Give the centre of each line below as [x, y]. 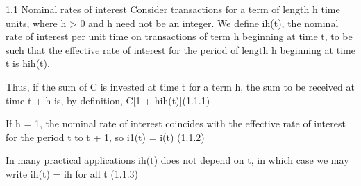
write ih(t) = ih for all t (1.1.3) [72, 173]
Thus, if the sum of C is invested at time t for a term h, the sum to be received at [180, 86]
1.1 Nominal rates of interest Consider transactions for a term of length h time [173, 9]
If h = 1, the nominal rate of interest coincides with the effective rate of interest [176, 123]
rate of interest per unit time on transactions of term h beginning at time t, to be [179, 36]
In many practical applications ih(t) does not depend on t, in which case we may [177, 160]
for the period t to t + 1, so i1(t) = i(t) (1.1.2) [105, 137]
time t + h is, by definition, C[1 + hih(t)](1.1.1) [108, 100]
